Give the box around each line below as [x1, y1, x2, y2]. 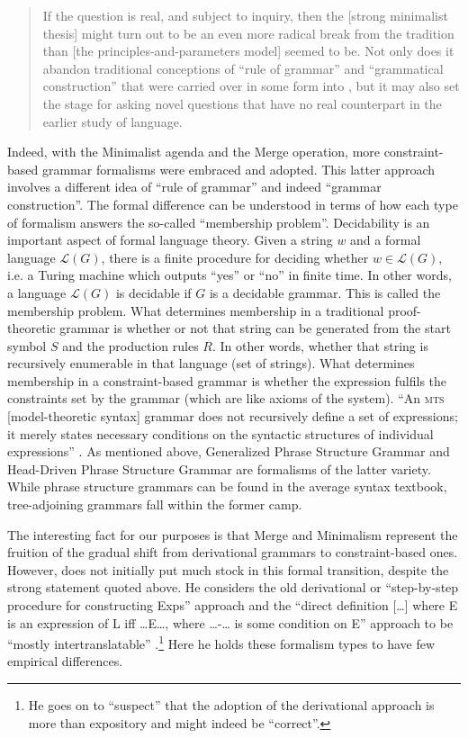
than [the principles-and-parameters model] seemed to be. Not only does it [42, 41, 454, 60]
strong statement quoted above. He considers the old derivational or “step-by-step [7, 578, 459, 597]
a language [7, 283, 67, 301]
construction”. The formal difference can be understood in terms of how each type [7, 194, 458, 213]
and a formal [350, 230, 421, 249]
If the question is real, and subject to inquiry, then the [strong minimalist [42, 6, 448, 24]
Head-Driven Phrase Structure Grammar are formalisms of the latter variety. [7, 459, 431, 478]
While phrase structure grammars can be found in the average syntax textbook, [7, 477, 447, 496]
